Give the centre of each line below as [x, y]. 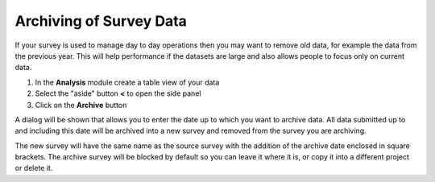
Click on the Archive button [81, 105]
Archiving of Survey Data [101, 21]
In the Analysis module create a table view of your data [127, 82]
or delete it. [34, 168]
